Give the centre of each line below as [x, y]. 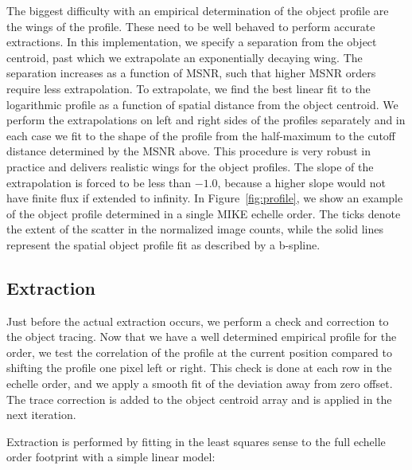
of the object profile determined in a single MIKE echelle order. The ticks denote [204, 213]
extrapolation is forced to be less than [99, 182]
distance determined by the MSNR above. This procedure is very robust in [189, 151]
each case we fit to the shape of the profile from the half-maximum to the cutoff [201, 135]
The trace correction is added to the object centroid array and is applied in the [199, 399]
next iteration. [41, 415]
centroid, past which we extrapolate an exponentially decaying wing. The [185, 57]
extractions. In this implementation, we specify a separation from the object [192, 42]
